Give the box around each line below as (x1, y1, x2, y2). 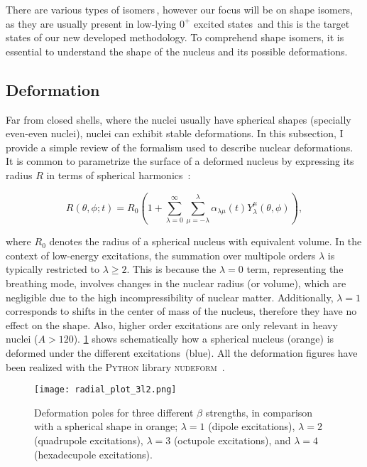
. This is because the (126, 262, 217, 277)
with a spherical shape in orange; (34, 419, 178, 434)
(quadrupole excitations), (34, 433, 143, 448)
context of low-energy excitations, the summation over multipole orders (6, 247, 316, 262)
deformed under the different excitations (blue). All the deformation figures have (6, 345, 358, 360)
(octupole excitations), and (173, 433, 291, 448)
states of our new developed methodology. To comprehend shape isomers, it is (6, 30, 344, 45)
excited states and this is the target (193, 16, 350, 31)
